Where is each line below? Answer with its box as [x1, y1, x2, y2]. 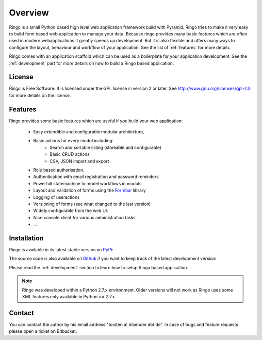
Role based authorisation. [33, 167, 84, 173]
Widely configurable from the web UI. [33, 208, 109, 213]
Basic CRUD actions [49, 151, 90, 157]
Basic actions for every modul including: [33, 138, 114, 144]
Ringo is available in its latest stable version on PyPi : [9, 247, 114, 253]
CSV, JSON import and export [49, 158, 109, 164]
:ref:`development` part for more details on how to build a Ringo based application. [9, 60, 174, 66]
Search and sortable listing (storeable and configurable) [49, 145, 162, 150]
